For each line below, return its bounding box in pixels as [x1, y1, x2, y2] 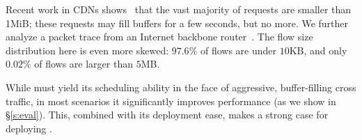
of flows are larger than [34, 56, 133, 71]
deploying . [6, 120, 52, 135]
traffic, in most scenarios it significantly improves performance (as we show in [6, 93, 336, 108]
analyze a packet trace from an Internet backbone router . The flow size [6, 29, 313, 44]
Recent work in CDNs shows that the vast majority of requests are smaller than [6, 2, 352, 16]
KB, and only [289, 42, 347, 57]
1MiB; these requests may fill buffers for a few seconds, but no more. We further [6, 15, 349, 30]
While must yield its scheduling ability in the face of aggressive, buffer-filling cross [6, 79, 356, 94]
